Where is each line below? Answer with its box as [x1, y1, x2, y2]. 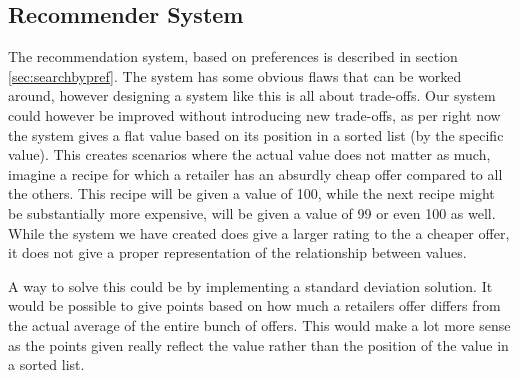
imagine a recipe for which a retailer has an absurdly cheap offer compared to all [8, 163, 503, 184]
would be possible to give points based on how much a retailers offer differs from [8, 295, 501, 316]
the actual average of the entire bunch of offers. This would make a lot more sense [8, 314, 511, 335]
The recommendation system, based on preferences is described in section [8, 46, 458, 67]
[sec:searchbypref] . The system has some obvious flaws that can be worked [8, 65, 462, 86]
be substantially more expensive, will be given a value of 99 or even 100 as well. [8, 202, 496, 223]
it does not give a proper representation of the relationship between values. [8, 242, 467, 263]
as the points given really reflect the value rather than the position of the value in [8, 334, 509, 355]
